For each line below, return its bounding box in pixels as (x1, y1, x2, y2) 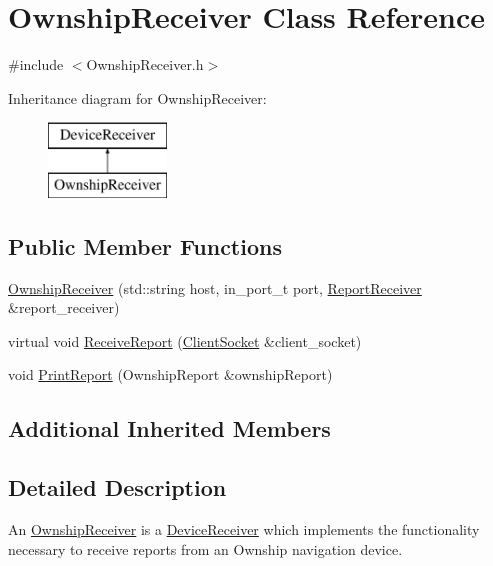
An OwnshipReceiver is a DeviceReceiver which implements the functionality (8, 519, 480, 540)
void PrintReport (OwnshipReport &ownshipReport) (8, 364, 333, 385)
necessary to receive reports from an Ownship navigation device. (8, 538, 403, 559)
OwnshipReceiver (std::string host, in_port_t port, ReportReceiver (8, 277, 422, 298)
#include (8, 54, 64, 75)
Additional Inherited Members (8, 413, 331, 444)
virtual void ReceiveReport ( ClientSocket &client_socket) (8, 330, 362, 351)
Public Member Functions (8, 230, 282, 261)
